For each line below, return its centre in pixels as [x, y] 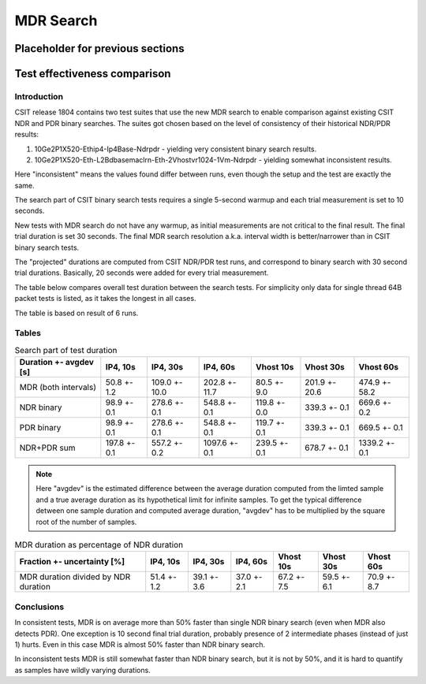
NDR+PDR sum [47, 448]
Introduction [39, 96]
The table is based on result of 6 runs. [77, 313]
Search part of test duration [66, 350]
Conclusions [39, 607]
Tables [28, 333]
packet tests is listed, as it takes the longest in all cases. [105, 299]
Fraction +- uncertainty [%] [72, 562]
